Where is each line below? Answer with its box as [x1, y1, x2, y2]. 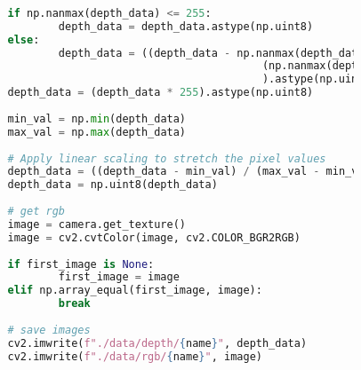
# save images [7, 323, 91, 336]
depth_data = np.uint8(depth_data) [7, 178, 218, 192]
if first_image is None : [7, 257, 155, 271]
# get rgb [7, 205, 65, 217]
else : [7, 33, 40, 46]
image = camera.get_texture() [7, 217, 187, 231]
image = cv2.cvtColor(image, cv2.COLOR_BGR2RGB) [7, 231, 301, 244]
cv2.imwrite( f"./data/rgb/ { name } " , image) [7, 350, 262, 363]
